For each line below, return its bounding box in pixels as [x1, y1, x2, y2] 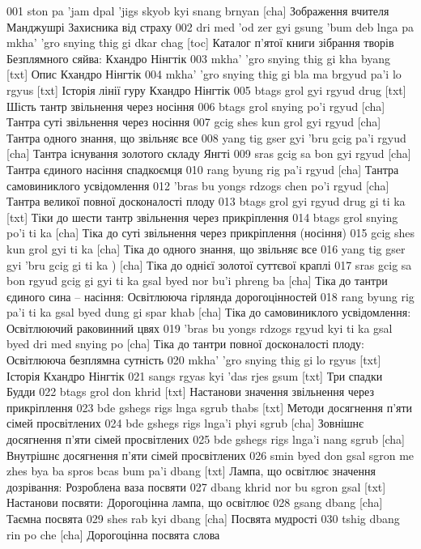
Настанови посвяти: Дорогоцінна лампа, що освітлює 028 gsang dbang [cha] [6, 494, 383, 511]
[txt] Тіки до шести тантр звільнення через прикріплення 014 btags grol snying [6, 208, 398, 225]
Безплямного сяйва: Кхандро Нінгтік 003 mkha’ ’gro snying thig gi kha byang [6, 49, 391, 66]
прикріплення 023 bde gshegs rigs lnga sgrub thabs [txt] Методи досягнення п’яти [6, 398, 413, 415]
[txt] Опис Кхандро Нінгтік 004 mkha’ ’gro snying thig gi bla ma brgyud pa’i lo [6, 66, 402, 83]
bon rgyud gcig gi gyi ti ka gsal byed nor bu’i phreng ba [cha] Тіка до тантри [6, 272, 388, 289]
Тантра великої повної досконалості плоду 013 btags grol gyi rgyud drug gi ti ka [6, 193, 406, 210]
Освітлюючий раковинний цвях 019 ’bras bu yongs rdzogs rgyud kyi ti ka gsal [6, 319, 393, 336]
